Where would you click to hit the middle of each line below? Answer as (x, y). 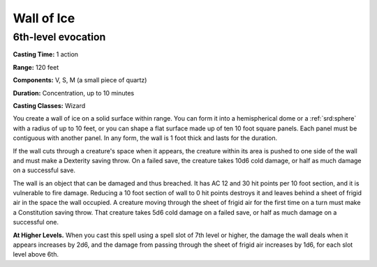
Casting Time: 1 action (46, 54)
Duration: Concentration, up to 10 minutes (74, 93)
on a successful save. (44, 170)
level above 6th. (36, 254)
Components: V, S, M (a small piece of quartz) (80, 80)
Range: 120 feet (36, 67)
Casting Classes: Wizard (49, 105)
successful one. (36, 222)
